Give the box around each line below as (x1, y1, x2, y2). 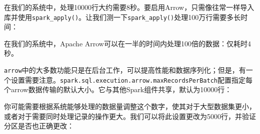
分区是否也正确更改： (4, 121, 74, 131)
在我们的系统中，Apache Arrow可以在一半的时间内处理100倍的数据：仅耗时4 (4, 38, 251, 48)
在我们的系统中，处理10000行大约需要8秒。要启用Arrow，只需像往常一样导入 (4, 2, 254, 12)
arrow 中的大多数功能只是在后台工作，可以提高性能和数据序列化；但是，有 (4, 65, 246, 75)
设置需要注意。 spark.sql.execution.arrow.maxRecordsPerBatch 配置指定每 (10, 74, 252, 85)
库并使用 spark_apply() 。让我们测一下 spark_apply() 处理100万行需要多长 (4, 11, 241, 22)
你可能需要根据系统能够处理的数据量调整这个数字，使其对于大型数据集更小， (4, 101, 256, 111)
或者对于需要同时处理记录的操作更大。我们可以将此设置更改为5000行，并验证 (4, 111, 256, 121)
